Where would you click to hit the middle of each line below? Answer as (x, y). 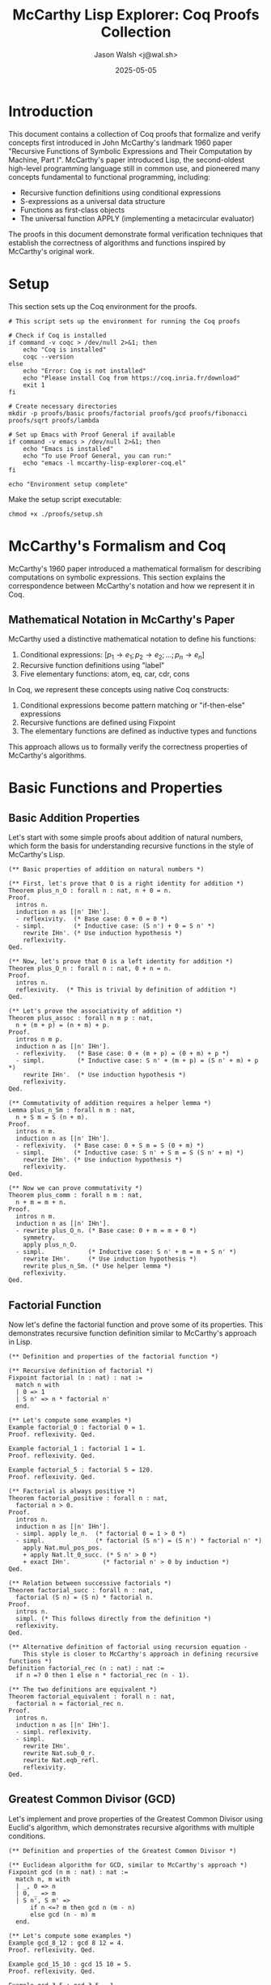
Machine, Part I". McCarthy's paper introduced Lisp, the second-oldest (127, 159)
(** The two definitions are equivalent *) (83, 1690)
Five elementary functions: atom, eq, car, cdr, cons (105, 674)
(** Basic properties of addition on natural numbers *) (106, 869)
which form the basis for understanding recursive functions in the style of (131, 846)
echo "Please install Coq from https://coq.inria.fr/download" (132, 378)
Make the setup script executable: (65, 499)
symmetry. (40, 1238)
